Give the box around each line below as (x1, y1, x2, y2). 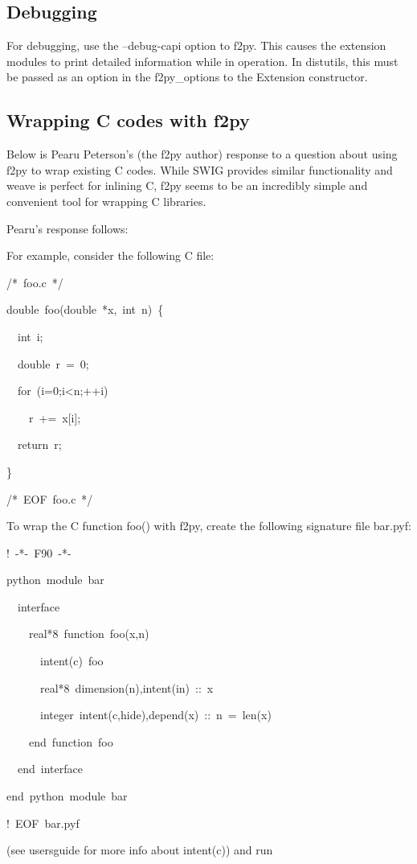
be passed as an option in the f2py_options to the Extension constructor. (6, 68, 368, 85)
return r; (17, 436, 62, 453)
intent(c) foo (39, 652, 104, 669)
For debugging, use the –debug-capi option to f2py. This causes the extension (6, 37, 386, 54)
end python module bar (6, 788, 128, 804)
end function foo (28, 733, 113, 750)
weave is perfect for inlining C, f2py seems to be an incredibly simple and (6, 177, 368, 194)
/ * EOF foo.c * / (6, 490, 93, 507)
